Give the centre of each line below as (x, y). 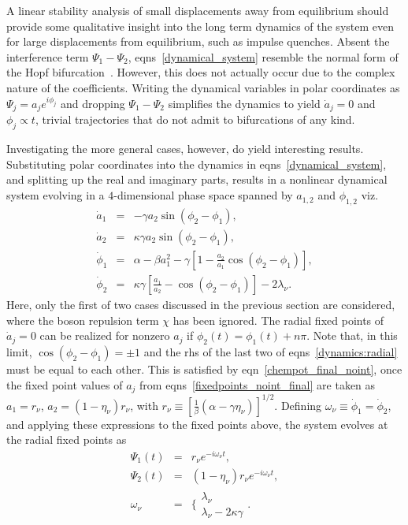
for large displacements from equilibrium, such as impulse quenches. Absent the (198, 41)
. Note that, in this (352, 335)
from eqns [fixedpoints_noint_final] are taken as (258, 384)
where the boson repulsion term (83, 320)
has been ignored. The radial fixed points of (278, 320)
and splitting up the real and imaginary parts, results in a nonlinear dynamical (197, 179)
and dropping (93, 104)
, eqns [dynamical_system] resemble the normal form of (263, 56)
